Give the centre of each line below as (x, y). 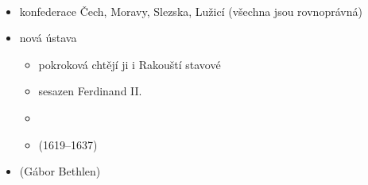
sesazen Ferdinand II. (90, 91)
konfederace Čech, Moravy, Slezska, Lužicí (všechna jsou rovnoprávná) (191, 11)
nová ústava (48, 38)
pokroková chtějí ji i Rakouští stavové (130, 64)
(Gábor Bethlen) (60, 171)
